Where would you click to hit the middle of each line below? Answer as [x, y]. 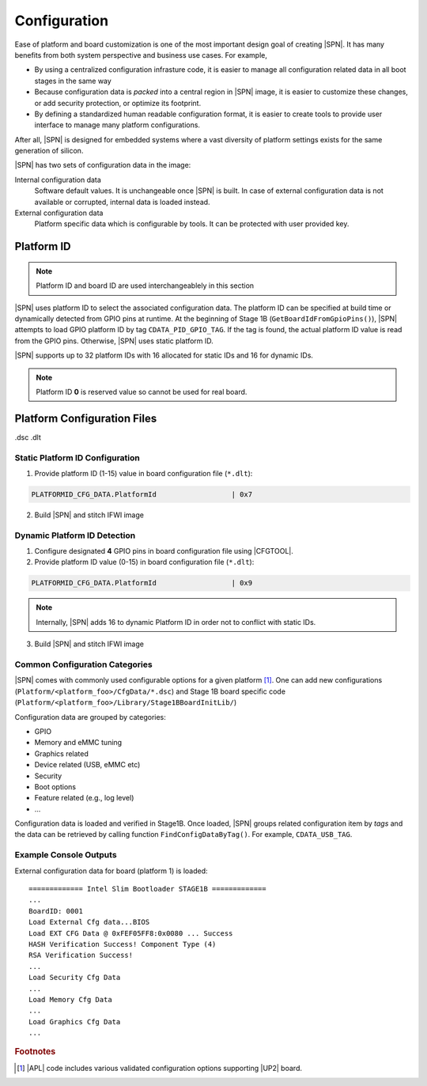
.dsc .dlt [28, 437]
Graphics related [61, 753]
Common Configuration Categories [84, 664]
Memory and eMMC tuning [78, 743]
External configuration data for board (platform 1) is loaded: [111, 871]
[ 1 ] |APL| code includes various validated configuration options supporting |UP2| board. [159, 1068]
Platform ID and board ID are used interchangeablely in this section [145, 286]
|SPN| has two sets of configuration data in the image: [103, 165]
